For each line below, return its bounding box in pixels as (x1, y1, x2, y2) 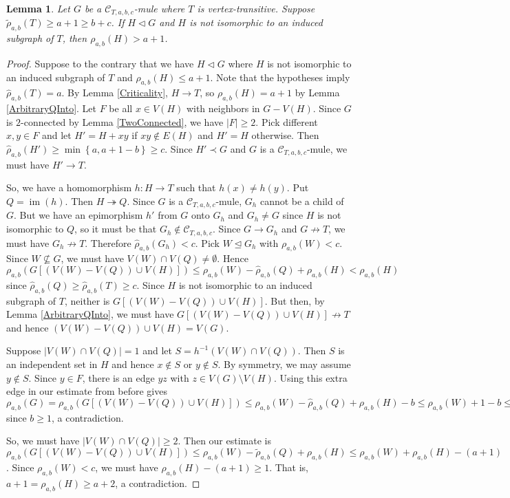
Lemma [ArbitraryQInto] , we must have (6, 307, 174, 321)
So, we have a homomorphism (6, 180, 132, 195)
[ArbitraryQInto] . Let (6, 101, 97, 116)
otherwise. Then (251, 128, 319, 142)
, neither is (64, 293, 110, 307)
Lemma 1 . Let (6, 1, 70, 15)
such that (176, 180, 216, 195)
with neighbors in (186, 101, 260, 116)
